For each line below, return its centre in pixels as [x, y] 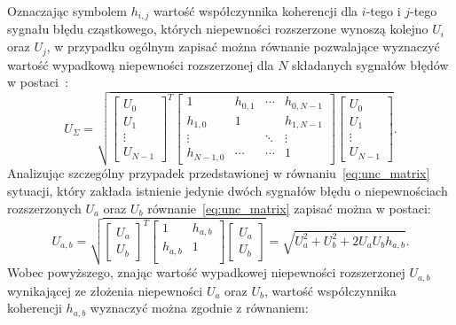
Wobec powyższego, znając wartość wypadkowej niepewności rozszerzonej [206, 272]
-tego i [383, 11]
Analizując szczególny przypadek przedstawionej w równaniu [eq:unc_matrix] [219, 173]
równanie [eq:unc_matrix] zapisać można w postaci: [289, 208]
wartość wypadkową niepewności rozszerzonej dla [141, 64]
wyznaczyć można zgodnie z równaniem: [199, 308]
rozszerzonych [44, 208]
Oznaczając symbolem [67, 11]
